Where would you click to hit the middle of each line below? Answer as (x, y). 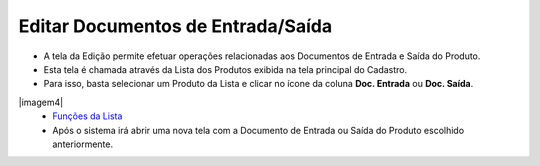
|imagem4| (41, 102)
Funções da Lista (87, 116)
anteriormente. (83, 144)
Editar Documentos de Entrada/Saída (175, 26)
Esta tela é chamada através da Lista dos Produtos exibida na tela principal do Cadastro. (225, 69)
